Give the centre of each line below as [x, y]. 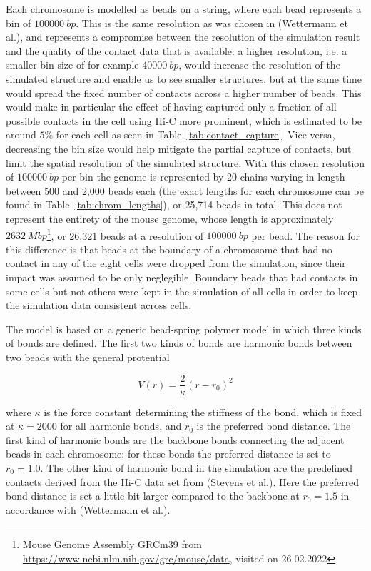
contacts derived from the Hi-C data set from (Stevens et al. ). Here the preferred [183, 481]
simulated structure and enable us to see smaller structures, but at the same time [184, 78]
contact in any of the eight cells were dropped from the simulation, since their [176, 263]
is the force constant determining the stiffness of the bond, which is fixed [203, 411]
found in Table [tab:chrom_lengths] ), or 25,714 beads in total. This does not [174, 204]
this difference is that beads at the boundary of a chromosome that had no [169, 249]
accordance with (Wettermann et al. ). [88, 509]
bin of [19, 22]
